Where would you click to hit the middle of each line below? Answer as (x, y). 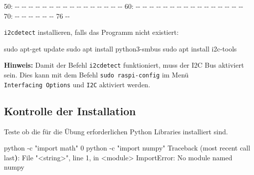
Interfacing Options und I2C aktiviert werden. (77, 84)
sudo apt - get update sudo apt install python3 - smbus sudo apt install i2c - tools (120, 48)
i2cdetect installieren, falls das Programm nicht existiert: (91, 32)
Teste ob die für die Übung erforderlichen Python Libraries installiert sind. (116, 131)
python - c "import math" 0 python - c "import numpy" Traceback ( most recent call (127, 148)
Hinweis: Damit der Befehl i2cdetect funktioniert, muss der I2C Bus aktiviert (124, 65)
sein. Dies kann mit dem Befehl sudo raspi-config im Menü (96, 75)
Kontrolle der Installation (70, 111)
